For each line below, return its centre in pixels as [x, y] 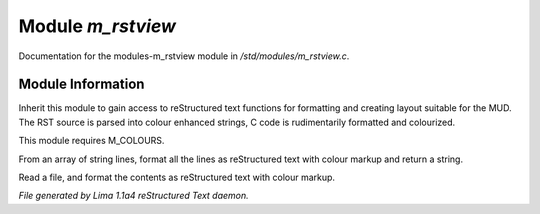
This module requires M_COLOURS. [91, 141]
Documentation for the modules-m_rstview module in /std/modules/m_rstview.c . [184, 56]
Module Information [81, 84]
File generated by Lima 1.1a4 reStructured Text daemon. [133, 196]
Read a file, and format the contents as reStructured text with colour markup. [176, 177]
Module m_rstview [97, 26]
